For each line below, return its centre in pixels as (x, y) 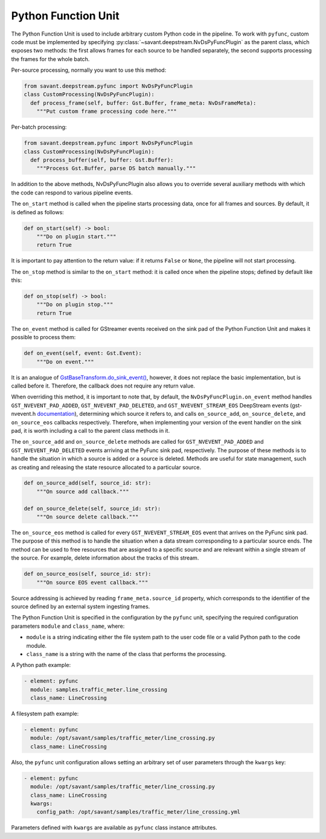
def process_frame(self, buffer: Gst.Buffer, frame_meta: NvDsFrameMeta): (143, 103)
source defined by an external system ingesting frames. (81, 606)
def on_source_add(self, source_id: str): (88, 483)
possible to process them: (43, 337)
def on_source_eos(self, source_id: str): (88, 574)
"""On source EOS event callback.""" (92, 582)
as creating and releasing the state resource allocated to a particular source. (106, 467)
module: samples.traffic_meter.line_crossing (99, 689)
